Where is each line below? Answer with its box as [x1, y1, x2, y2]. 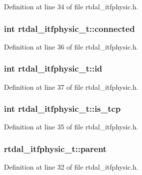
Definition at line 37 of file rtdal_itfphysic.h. [4, 81, 139, 92]
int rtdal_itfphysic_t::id [4, 62, 103, 75]
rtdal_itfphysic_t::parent [4, 142, 107, 154]
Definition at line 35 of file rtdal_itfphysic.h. [4, 122, 139, 132]
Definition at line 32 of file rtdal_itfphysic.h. [4, 162, 139, 172]
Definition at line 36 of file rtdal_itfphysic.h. [4, 41, 139, 51]
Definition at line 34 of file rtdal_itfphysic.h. [4, 1, 139, 11]
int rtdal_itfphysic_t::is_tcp [4, 102, 121, 115]
